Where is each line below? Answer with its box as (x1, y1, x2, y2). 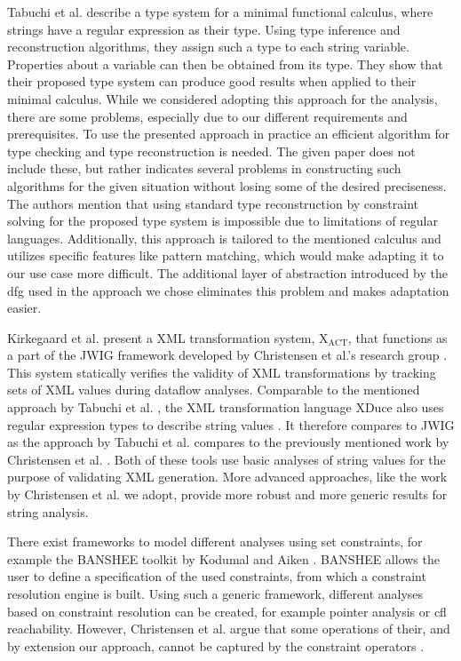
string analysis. (7, 502, 89, 521)
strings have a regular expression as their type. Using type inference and (7, 20, 401, 38)
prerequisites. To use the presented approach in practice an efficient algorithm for (7, 124, 450, 143)
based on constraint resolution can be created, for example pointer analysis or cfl (7, 601, 447, 620)
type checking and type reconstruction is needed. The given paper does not (7, 141, 416, 160)
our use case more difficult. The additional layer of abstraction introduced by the (7, 263, 448, 282)
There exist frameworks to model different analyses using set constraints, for (7, 532, 423, 551)
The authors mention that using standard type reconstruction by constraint (7, 194, 419, 212)
